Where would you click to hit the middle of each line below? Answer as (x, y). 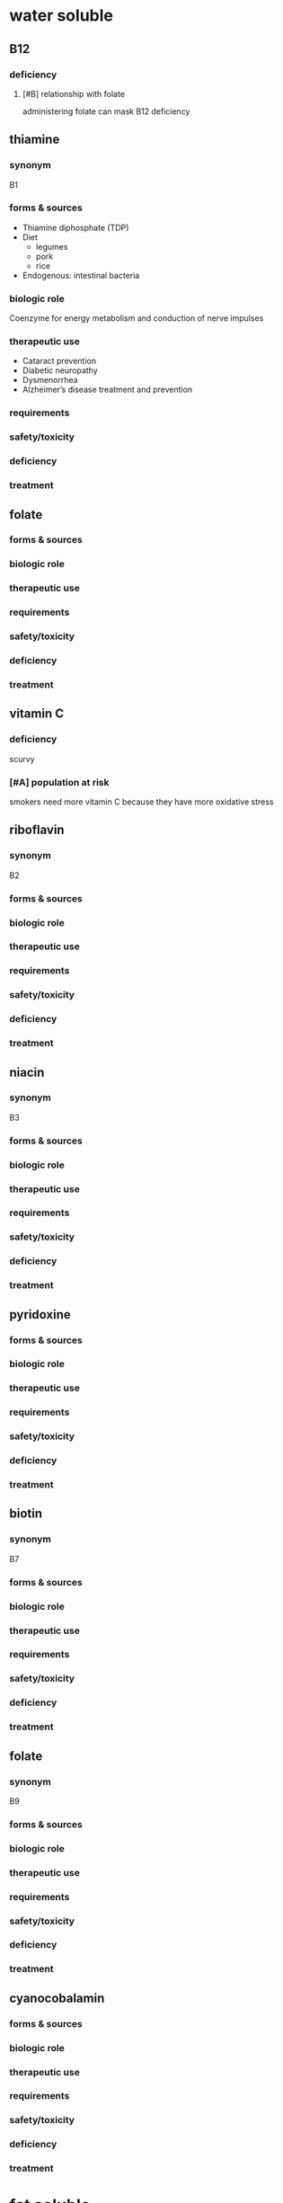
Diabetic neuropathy (60, 370)
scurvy (22, 759)
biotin (26, 1514)
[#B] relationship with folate (74, 93)
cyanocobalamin (57, 1998)
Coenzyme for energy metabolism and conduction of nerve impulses (137, 318)
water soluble (62, 16)
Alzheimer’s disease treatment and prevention (107, 390)
